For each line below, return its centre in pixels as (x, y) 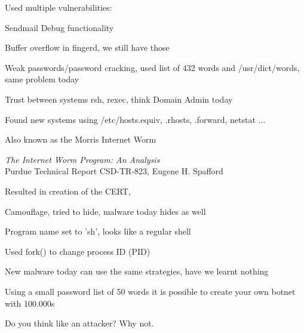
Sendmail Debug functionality (59, 27)
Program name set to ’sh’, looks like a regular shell (98, 231)
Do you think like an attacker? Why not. (79, 323)
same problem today (42, 79)
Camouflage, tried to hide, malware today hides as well (105, 211)
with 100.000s (30, 303)
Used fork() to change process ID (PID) (78, 251)
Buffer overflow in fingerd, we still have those (87, 47)
